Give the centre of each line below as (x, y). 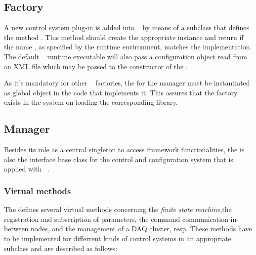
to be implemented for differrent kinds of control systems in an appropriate (118, 238)
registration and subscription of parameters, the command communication (116, 219)
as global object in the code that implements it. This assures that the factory (121, 92)
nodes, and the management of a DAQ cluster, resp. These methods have (141, 229)
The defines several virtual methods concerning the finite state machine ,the (118, 209)
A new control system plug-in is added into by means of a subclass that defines (127, 27)
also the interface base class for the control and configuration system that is (119, 159)
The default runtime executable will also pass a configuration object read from (126, 56)
